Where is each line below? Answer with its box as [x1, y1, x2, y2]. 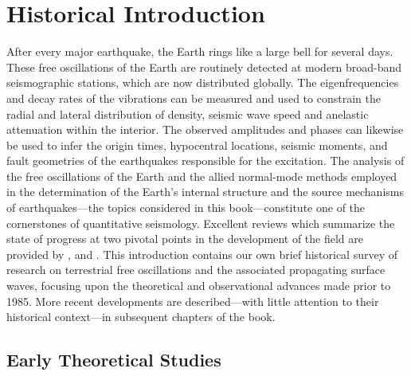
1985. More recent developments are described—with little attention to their [6, 292, 379, 309]
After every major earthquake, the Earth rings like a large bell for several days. [6, 43, 393, 60]
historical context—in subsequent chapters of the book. [6, 308, 276, 325]
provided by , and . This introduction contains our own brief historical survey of [6, 245, 398, 262]
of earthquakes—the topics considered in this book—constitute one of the [6, 199, 366, 216]
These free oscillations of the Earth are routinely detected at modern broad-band [6, 58, 402, 75]
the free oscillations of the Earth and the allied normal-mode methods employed [6, 167, 397, 184]
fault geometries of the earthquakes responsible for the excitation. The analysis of [6, 152, 405, 169]
